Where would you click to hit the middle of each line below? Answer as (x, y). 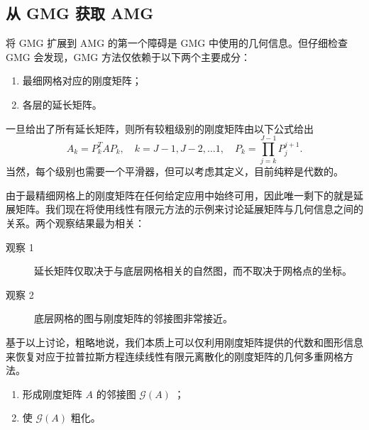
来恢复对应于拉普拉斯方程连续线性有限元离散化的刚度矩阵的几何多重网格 (175, 356)
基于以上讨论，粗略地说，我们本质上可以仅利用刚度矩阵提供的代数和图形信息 (184, 342)
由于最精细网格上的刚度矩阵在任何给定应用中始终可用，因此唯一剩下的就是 (180, 195)
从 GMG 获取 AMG (80, 13)
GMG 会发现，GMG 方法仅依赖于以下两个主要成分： (128, 56)
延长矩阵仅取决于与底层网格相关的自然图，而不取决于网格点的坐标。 (193, 271)
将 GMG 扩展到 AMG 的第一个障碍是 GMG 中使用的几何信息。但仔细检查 (177, 43)
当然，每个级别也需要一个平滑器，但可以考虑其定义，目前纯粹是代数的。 (175, 171)
